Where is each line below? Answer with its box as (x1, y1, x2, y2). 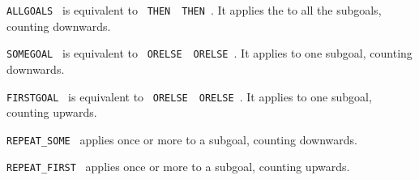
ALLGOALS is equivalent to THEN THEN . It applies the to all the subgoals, (6, 2, 382, 18)
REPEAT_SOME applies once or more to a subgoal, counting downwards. (6, 131, 357, 148)
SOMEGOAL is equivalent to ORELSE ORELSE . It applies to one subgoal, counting (6, 45, 413, 62)
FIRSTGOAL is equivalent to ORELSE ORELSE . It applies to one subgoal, (6, 88, 372, 105)
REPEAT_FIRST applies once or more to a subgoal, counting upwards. (6, 158, 350, 175)
